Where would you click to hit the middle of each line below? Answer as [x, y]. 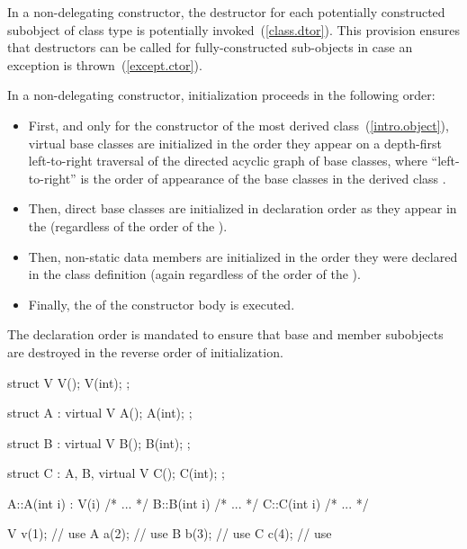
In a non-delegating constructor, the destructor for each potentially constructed [226, 12]
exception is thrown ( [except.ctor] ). [105, 64]
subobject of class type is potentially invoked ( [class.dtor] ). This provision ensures [233, 29]
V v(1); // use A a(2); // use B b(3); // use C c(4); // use [170, 533]
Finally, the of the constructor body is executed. [162, 304]
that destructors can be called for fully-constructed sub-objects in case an [210, 47]
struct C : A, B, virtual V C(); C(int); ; [116, 473]
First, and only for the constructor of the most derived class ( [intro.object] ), [238, 125]
